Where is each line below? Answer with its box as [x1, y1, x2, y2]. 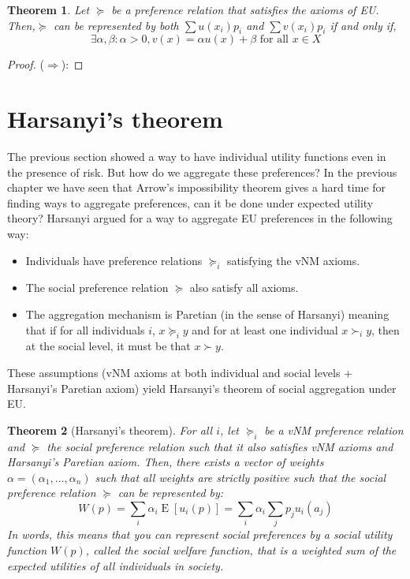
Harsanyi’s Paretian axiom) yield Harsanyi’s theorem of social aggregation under [7, 379, 397, 396]
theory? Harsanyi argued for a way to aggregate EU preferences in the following [7, 210, 393, 226]
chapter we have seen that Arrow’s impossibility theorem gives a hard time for [7, 179, 386, 196]
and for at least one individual [192, 321, 338, 338]
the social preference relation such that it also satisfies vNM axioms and [47, 438, 393, 454]
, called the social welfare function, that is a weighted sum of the [85, 541, 397, 558]
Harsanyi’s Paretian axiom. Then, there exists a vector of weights [7, 454, 324, 470]
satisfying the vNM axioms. [226, 252, 360, 268]
